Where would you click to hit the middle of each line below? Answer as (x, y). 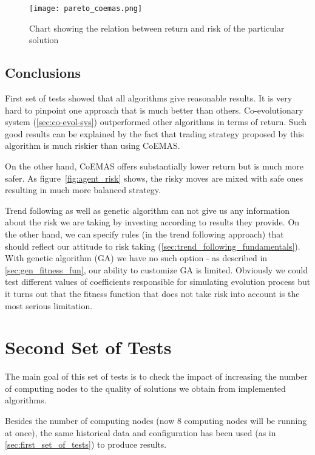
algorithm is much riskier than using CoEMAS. (93, 145)
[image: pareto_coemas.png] (86, 9)
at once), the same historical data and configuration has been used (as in (141, 432)
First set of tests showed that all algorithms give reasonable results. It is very (149, 98)
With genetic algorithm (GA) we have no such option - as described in (136, 258)
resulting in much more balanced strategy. (83, 190)
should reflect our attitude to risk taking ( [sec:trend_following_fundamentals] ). (153, 246)
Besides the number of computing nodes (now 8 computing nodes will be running (156, 421)
